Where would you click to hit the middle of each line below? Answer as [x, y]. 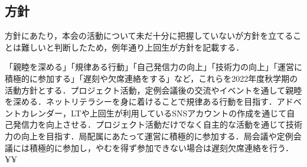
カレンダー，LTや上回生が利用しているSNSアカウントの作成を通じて [154, 113]
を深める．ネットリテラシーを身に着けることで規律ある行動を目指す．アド [149, 101]
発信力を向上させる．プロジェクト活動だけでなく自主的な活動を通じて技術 [157, 124]
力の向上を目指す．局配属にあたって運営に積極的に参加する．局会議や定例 [149, 136]
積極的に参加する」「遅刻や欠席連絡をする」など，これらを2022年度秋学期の [151, 78]
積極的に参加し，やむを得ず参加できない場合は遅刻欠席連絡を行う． [161, 147]
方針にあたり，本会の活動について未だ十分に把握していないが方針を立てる [149, 36]
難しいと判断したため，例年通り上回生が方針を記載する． [133, 47]
